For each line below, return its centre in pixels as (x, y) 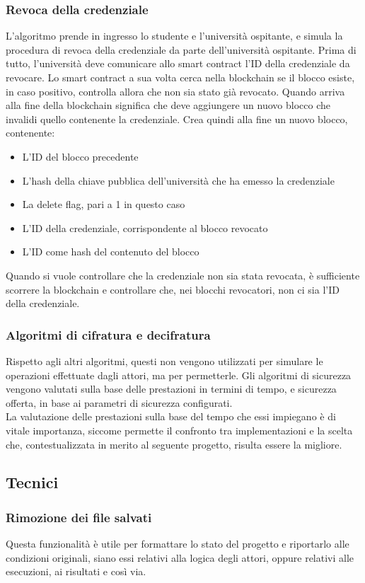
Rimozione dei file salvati (79, 517)
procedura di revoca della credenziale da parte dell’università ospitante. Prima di (181, 49)
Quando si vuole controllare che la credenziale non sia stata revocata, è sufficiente (183, 275)
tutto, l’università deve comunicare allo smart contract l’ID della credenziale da (178, 63)
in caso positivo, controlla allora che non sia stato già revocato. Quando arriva (175, 91)
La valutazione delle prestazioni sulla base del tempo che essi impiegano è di (171, 416)
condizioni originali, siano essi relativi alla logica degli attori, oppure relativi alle (180, 557)
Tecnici (32, 482)
